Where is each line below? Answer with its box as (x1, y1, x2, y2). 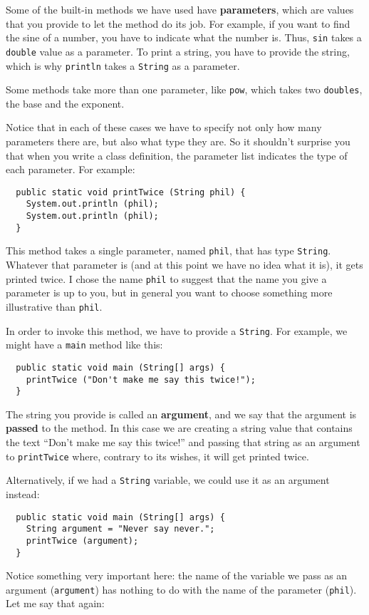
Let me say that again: (6, 596, 105, 611)
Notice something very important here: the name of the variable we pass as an (6, 568, 348, 583)
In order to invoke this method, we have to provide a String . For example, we (6, 323, 348, 338)
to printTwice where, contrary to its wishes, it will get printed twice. (6, 448, 309, 463)
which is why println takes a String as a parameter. (6, 58, 240, 73)
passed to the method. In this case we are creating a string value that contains (6, 420, 353, 435)
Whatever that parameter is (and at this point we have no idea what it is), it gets (6, 257, 363, 272)
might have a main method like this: (6, 337, 163, 352)
